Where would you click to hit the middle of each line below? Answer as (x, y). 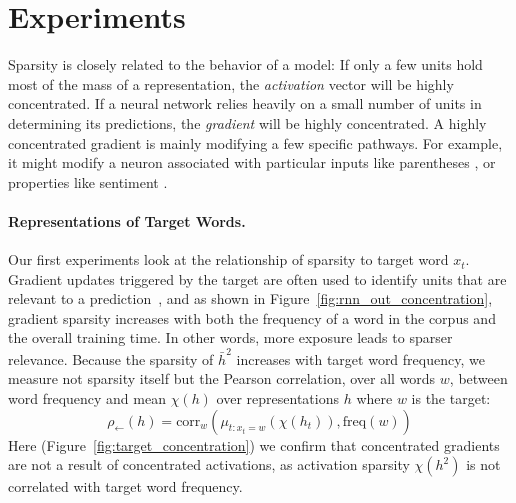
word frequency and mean (87, 397)
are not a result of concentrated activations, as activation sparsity (209, 464)
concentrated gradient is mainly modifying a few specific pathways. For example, (255, 142)
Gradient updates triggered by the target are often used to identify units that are (257, 278)
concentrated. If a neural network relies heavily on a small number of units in (245, 103)
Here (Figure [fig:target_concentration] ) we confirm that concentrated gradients (254, 444)
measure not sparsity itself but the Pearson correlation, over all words (222, 378)
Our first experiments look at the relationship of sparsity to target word (228, 259)
